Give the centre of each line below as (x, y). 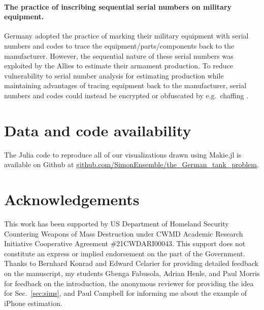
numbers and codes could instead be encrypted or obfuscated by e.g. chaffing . (126, 95)
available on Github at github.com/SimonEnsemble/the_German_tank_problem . (131, 164)
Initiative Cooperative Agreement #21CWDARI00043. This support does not (125, 243)
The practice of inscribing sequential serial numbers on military (118, 6)
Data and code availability (98, 130)
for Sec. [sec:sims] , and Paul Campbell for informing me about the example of (126, 293)
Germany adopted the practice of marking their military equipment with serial (126, 36)
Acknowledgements (72, 199)
